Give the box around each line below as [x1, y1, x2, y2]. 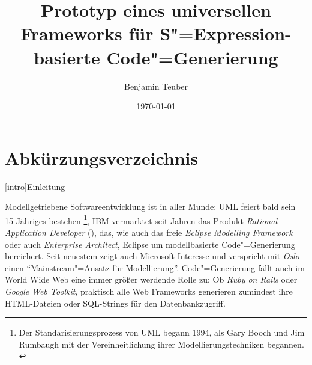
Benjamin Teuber [124, 79, 188, 92]
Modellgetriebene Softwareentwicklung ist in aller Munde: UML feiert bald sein [5, 200, 296, 213]
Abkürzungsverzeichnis [5, 145, 199, 170]
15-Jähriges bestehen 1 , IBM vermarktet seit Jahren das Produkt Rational [5, 212, 277, 227]
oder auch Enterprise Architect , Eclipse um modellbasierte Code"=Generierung [5, 238, 295, 250]
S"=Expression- [160, 21, 292, 46]
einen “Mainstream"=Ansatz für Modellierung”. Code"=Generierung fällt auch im [5, 261, 305, 274]
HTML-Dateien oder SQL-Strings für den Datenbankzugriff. [5, 296, 226, 309]
